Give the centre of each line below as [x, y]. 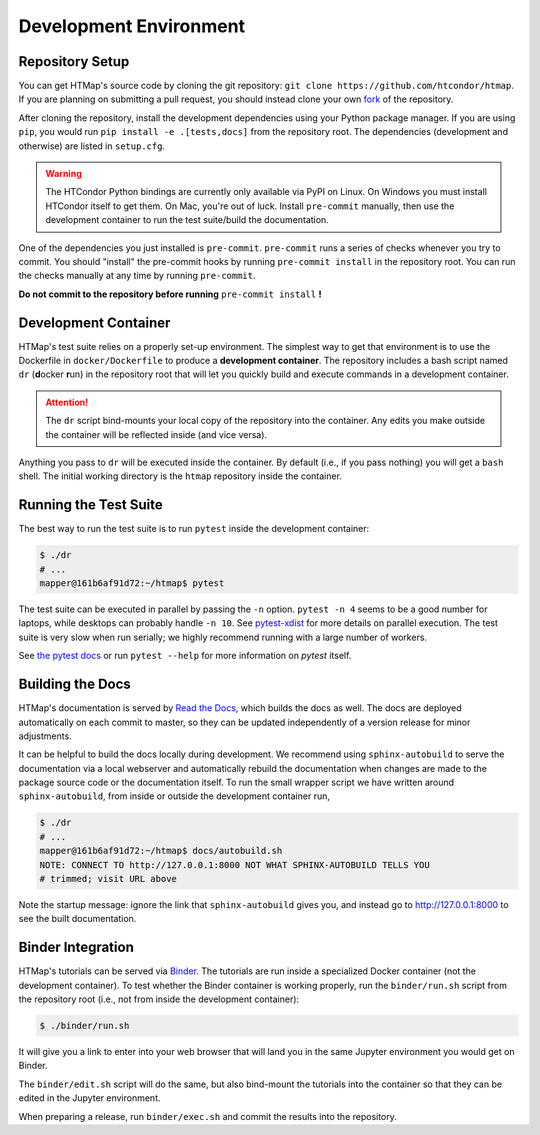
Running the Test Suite [91, 505]
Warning [63, 174]
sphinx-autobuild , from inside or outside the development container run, [174, 796]
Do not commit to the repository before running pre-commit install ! [170, 294]
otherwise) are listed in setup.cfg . [91, 146]
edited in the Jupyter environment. [89, 1098]
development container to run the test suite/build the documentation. [187, 220]
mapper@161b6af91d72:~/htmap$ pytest [132, 583]
